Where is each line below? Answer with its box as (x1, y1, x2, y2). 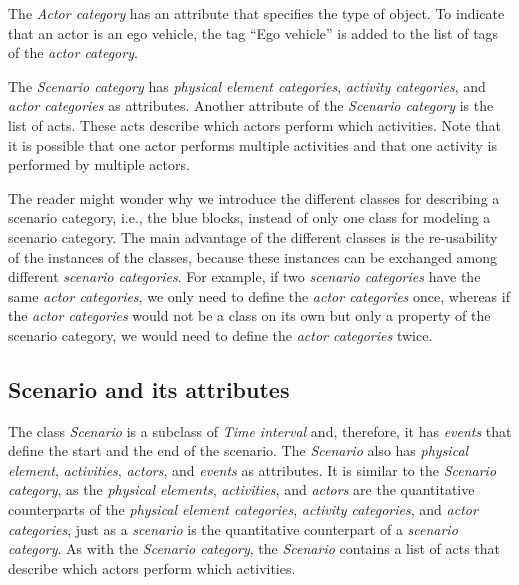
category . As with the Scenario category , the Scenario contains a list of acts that (8, 538, 500, 559)
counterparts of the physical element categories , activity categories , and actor (8, 499, 478, 520)
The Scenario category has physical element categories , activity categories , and (8, 75, 486, 96)
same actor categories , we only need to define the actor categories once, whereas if (8, 285, 510, 306)
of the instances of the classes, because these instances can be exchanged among (8, 246, 498, 267)
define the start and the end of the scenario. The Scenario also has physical (8, 440, 469, 461)
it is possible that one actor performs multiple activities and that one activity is (8, 134, 498, 155)
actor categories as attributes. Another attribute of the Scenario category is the (8, 95, 494, 116)
